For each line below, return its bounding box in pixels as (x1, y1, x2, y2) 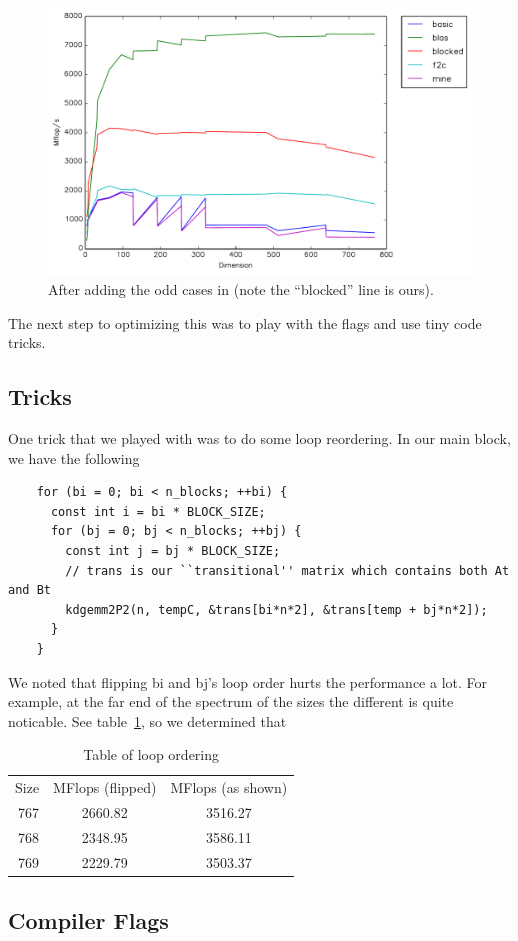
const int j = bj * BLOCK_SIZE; (65, 544, 281, 559)
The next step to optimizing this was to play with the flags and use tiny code (8, 312, 482, 333)
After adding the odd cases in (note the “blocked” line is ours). (48, 279, 434, 300)
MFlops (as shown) (170, 777, 288, 798)
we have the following (8, 447, 140, 468)
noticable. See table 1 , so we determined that (8, 710, 287, 731)
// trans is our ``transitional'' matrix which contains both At (65, 563, 510, 578)
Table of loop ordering (83, 744, 220, 765)
